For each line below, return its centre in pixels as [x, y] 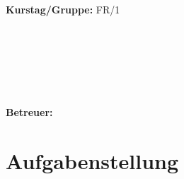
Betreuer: [29, 112]
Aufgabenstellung [92, 160]
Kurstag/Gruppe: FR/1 [63, 9]
